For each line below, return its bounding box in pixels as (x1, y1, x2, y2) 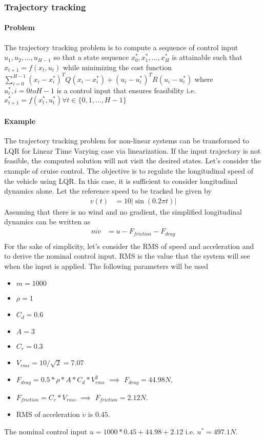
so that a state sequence (53, 52, 129, 62)
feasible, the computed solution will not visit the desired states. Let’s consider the (4, 155, 261, 166)
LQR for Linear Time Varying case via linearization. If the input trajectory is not (4, 145, 261, 156)
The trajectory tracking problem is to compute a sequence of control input (4, 41, 238, 52)
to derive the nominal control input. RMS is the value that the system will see (4, 250, 250, 261)
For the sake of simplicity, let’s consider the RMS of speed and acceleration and (4, 240, 254, 251)
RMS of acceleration (16, 409, 80, 420)
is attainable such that (172, 52, 242, 62)
